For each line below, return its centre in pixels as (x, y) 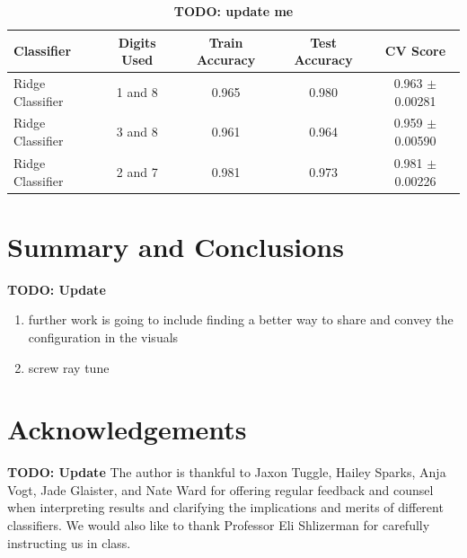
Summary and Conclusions (176, 246)
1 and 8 (137, 91)
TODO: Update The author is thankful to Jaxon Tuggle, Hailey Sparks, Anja (227, 472)
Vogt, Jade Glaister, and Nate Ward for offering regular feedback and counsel (220, 489)
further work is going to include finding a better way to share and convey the (241, 319)
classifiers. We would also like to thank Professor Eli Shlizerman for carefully (219, 525)
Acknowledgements (127, 429)
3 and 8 (137, 132)
